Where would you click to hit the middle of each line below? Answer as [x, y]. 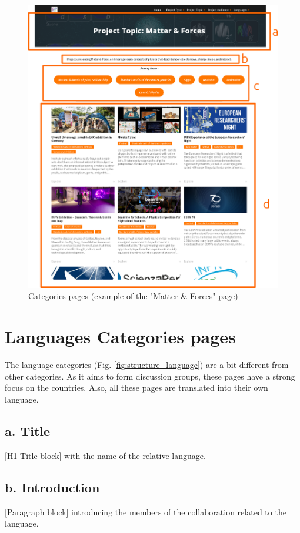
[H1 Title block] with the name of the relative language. [105, 455]
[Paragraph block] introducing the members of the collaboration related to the [146, 512]
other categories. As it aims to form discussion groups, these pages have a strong [150, 376]
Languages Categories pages [120, 336]
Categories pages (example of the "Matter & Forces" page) [133, 296]
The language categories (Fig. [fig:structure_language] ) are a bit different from [147, 365]
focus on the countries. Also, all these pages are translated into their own [136, 388]
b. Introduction [52, 487]
